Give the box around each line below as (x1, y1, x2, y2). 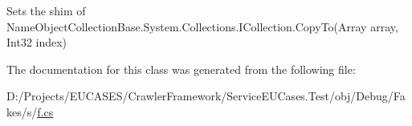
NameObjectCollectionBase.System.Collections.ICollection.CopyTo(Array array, (6, 18, 398, 35)
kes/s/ (6, 103, 38, 120)
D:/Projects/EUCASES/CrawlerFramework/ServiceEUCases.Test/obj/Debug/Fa (6, 87, 406, 104)
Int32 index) (6, 34, 67, 51)
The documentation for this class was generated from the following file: (6, 60, 356, 77)
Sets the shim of (6, 2, 86, 18)
